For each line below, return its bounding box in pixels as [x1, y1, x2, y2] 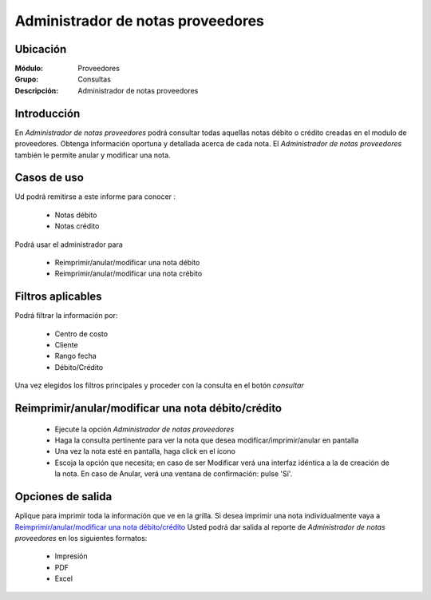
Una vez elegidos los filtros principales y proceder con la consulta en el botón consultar [14, 380, 305, 391]
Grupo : [14, 74, 39, 84]
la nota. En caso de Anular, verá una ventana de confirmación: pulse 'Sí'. [54, 469, 293, 479]
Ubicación [14, 42, 67, 56]
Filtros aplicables [14, 290, 103, 304]
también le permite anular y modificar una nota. [14, 150, 171, 160]
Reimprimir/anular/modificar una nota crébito [54, 268, 203, 279]
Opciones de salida [14, 490, 113, 503]
